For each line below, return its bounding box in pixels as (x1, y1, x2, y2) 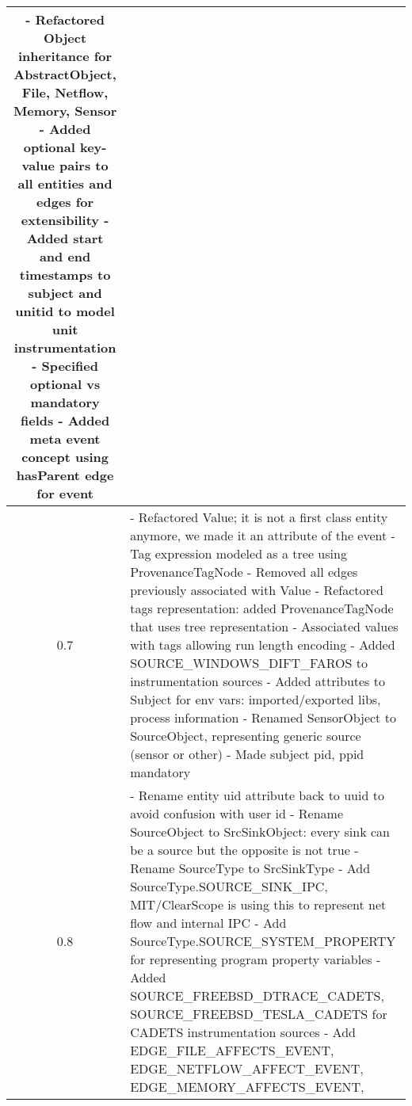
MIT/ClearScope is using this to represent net (130, 895, 387, 913)
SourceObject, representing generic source (130, 727, 361, 745)
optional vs (29, 375, 101, 393)
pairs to (59, 156, 109, 174)
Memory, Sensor (13, 101, 117, 120)
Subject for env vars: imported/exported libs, (130, 690, 381, 708)
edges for (36, 193, 94, 211)
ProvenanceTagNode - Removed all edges (130, 563, 358, 581)
